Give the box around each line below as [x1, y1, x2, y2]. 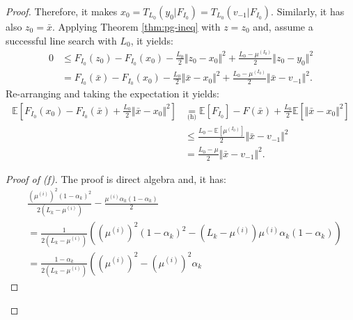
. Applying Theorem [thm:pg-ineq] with [52, 19, 221, 33]
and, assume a [253, 19, 313, 33]
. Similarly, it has [271, 4, 345, 18]
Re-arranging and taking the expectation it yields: [6, 86, 219, 101]
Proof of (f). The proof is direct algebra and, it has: [6, 171, 226, 186]
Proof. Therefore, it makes [6, 4, 118, 18]
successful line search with [6, 33, 117, 47]
